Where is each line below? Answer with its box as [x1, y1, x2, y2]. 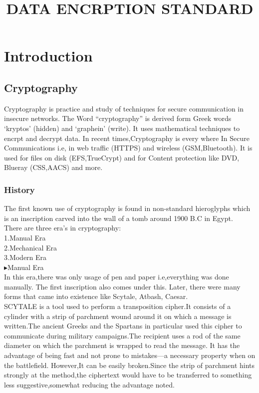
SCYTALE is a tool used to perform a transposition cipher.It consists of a [4, 301, 231, 311]
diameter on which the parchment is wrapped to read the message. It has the [4, 340, 240, 350]
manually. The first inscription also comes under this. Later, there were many [4, 281, 241, 291]
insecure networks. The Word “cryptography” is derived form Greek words [4, 113, 232, 123]
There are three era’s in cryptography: [4, 222, 121, 233]
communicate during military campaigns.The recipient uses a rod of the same [4, 330, 241, 340]
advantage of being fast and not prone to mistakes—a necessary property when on [4, 350, 256, 360]
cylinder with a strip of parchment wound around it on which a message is [4, 310, 232, 321]
